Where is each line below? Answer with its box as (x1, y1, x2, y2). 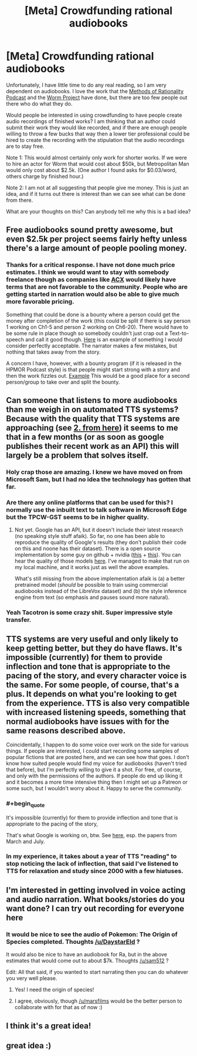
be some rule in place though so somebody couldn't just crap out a (6, 330, 168, 337)
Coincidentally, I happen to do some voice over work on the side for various (6, 741, 189, 748)
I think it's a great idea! (6, 1021, 91, 1031)
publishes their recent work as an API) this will (6, 441, 179, 451)
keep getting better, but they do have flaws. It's (6, 643, 182, 653)
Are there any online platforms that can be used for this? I (6, 498, 173, 506)
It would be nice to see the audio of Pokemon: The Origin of (6, 930, 178, 938)
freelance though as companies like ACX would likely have (6, 276, 176, 284)
